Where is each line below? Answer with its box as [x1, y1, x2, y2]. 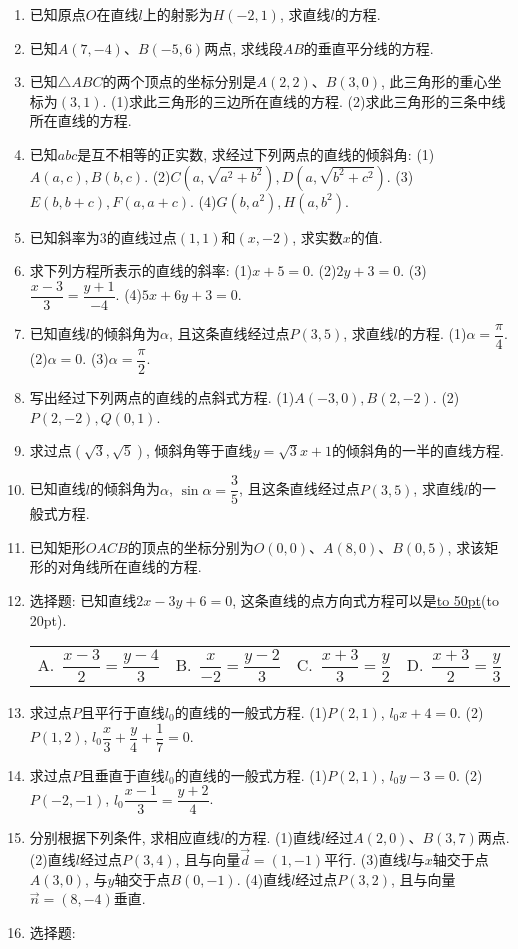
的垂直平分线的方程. [303, 37, 434, 58]
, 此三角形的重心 [381, 71, 488, 92]
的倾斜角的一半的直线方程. [332, 440, 504, 461]
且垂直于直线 [80, 764, 165, 785]
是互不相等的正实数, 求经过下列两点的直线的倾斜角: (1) [77, 143, 435, 164]
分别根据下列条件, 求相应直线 [29, 827, 221, 848]
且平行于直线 [80, 701, 165, 722]
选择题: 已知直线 [29, 589, 137, 610]
